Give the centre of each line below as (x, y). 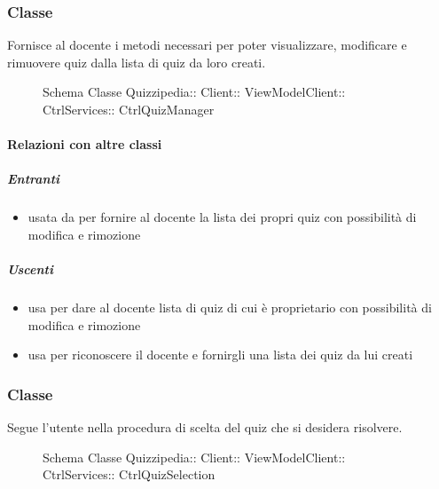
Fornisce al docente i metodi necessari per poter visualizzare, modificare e (207, 45)
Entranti (34, 179)
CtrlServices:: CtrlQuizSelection (129, 474)
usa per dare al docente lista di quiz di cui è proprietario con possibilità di (230, 308)
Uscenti (30, 269)
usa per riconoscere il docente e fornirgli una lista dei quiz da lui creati (220, 355)
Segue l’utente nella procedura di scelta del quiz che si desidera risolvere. (205, 427)
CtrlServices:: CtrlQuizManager (129, 109)
